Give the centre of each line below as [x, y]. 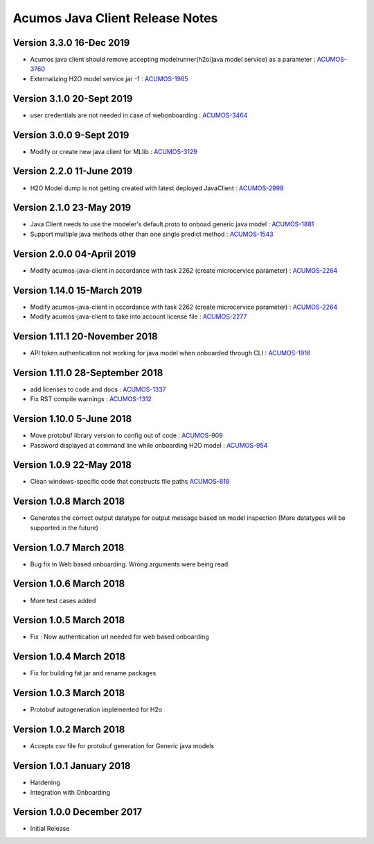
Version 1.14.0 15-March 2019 [78, 290]
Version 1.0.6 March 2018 [69, 584]
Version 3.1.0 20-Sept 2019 [73, 98]
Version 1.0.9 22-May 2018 [72, 465]
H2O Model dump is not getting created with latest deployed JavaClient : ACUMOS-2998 [157, 188]
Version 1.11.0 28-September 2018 [88, 372]
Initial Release [50, 829]
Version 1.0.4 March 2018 [69, 657]
